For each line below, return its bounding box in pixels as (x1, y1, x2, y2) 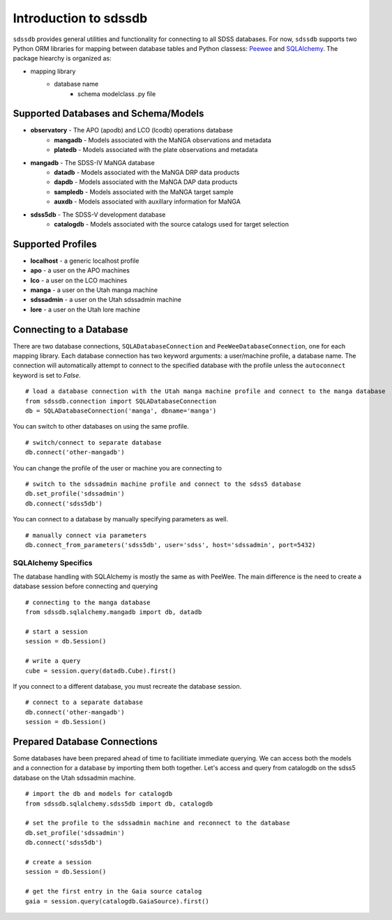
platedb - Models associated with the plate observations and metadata (54, 146, 258, 154)
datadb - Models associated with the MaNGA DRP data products (54, 168, 240, 176)
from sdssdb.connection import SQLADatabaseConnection (25, 397, 217, 405)
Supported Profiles (13, 238, 98, 250)
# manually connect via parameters (25, 531, 147, 539)
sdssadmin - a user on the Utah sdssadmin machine (30, 296, 181, 304)
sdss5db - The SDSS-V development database (30, 210, 166, 219)
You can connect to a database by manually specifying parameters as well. (13, 515, 229, 523)
